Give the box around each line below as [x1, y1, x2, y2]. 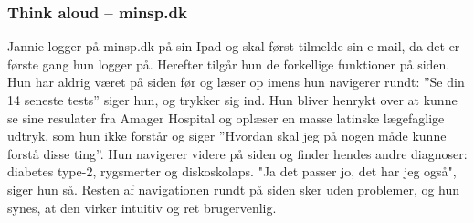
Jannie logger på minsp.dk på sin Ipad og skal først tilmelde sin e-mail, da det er [7, 37, 460, 56]
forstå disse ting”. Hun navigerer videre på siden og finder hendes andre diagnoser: [7, 143, 468, 163]
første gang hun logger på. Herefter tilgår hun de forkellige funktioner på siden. [7, 54, 450, 73]
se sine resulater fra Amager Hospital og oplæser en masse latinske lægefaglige [7, 108, 445, 127]
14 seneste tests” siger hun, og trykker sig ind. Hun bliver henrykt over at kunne [7, 90, 458, 109]
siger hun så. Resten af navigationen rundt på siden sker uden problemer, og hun [7, 179, 460, 198]
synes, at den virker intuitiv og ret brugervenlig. [7, 197, 277, 217]
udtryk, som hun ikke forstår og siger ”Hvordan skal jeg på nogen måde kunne [7, 126, 447, 145]
